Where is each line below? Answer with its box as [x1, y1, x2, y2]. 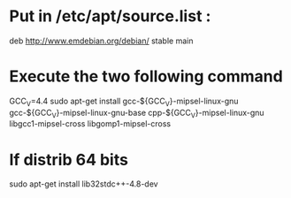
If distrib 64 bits [9, 149, 128, 170]
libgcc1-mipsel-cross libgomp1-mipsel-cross [9, 118, 172, 129]
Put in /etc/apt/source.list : [9, 6, 211, 27]
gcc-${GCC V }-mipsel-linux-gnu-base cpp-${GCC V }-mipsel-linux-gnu [9, 107, 264, 120]
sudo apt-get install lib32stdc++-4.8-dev [9, 179, 158, 189]
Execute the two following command [9, 66, 283, 87]
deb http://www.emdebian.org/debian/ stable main [9, 35, 194, 46]
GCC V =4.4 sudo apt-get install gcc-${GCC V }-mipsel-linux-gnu [9, 95, 239, 108]
